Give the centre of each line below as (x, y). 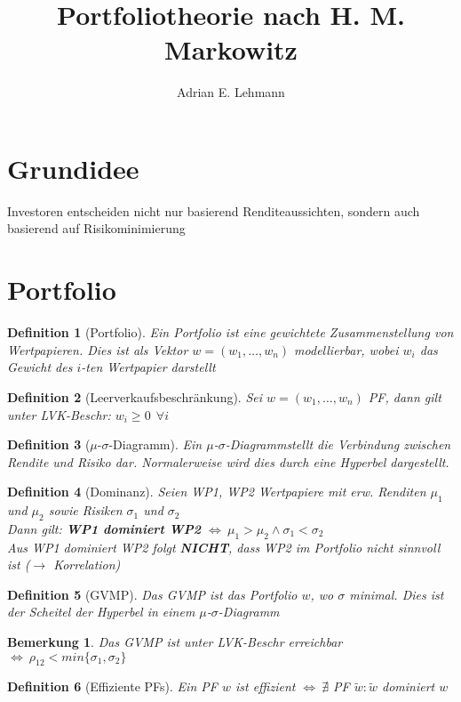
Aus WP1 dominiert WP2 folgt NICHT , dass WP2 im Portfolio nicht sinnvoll (224, 547)
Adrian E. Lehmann (231, 92)
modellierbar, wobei (346, 349)
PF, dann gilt (405, 396)
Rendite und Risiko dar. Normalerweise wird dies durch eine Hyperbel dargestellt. (228, 461)
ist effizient (265, 686)
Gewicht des (40, 367)
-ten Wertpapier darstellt (148, 367)
